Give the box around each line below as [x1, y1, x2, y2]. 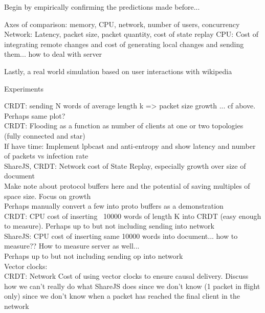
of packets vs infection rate [4, 150, 89, 161]
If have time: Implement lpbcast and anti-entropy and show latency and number [4, 140, 256, 151]
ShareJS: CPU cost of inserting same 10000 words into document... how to [4, 230, 238, 241]
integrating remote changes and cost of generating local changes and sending [4, 38, 244, 49]
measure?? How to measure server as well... [4, 240, 140, 251]
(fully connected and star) [4, 130, 85, 141]
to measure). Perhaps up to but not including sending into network [4, 220, 214, 231]
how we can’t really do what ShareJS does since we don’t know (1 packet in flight [4, 280, 260, 291]
